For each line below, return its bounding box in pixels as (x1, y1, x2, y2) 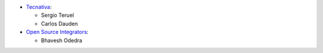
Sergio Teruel (41, 12, 74, 19)
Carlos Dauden (41, 20, 78, 27)
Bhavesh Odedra (41, 36, 83, 44)
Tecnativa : (26, 4, 52, 10)
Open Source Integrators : (26, 29, 89, 36)
